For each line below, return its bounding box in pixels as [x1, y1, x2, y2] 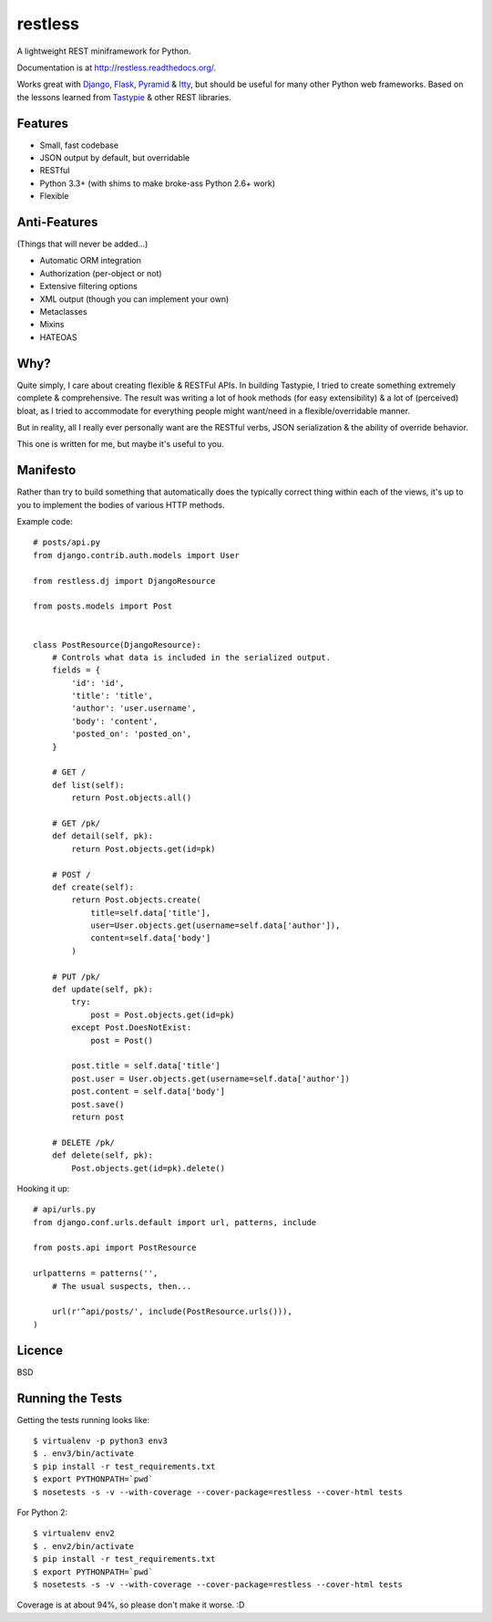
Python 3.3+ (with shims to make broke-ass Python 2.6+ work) [39, 178, 276, 189]
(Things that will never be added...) [16, 238, 149, 250]
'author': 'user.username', [71, 703, 197, 713]
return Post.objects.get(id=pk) [71, 844, 216, 854]
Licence [16, 1342, 64, 1358]
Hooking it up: [16, 1182, 70, 1194]
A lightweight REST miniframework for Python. [16, 46, 191, 57]
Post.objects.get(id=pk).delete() [71, 1163, 226, 1173]
